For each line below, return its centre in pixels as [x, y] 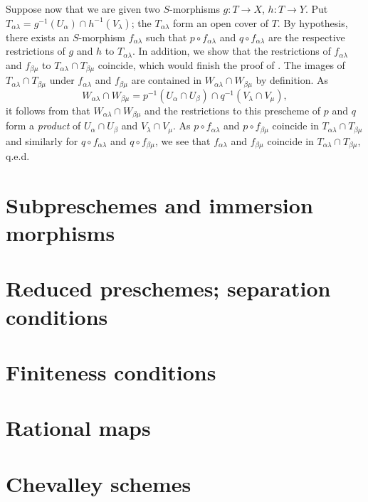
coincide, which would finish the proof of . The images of [221, 64]
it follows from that [48, 110]
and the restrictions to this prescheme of [233, 110]
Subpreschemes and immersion [159, 204]
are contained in [167, 80]
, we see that [183, 140]
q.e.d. [18, 156]
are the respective [306, 37]
